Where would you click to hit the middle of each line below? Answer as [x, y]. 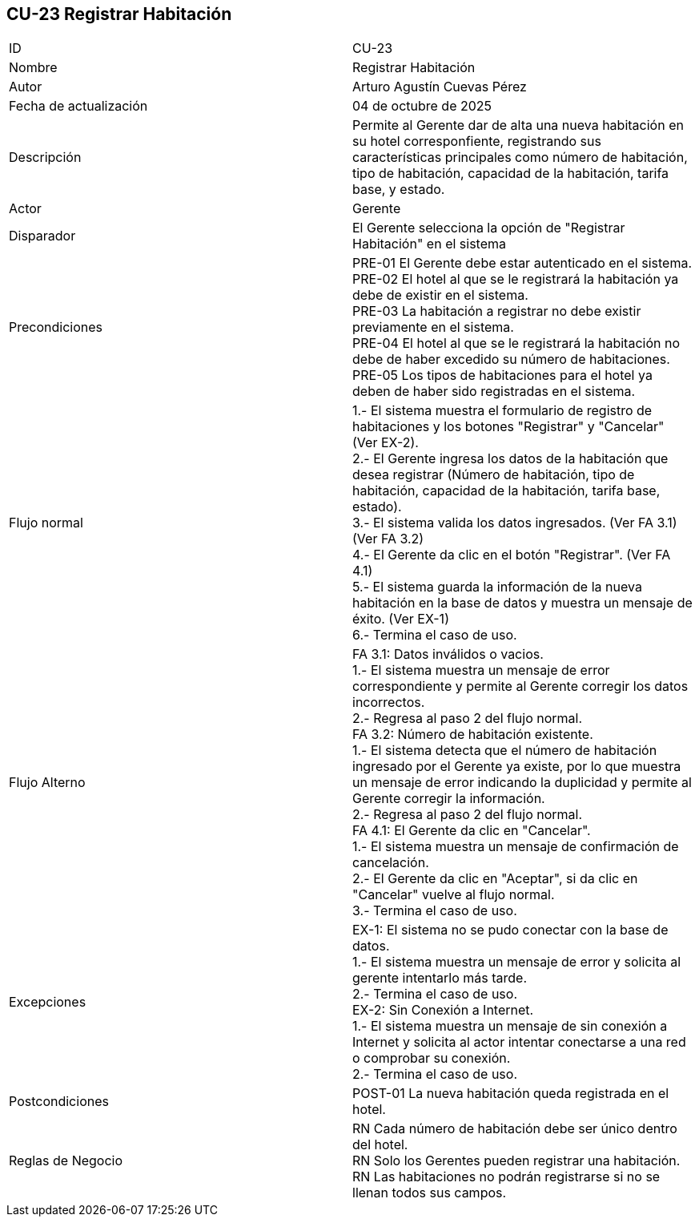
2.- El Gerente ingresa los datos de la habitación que [510, 459]
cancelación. [391, 863]
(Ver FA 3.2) [388, 539]
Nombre [33, 68]
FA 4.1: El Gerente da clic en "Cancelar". [472, 831]
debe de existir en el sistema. [440, 295]
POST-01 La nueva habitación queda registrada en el [511, 1094]
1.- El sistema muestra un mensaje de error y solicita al [517, 962]
